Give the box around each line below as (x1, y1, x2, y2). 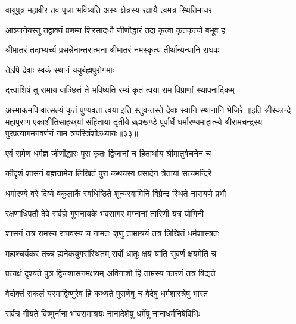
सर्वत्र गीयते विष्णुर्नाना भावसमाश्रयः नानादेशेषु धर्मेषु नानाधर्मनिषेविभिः (5, 307, 200, 319)
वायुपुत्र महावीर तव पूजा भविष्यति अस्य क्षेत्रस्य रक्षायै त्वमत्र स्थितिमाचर (5, 4, 212, 15)
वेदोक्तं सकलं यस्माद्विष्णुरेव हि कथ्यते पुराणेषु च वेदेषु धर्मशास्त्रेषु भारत (5, 286, 208, 299)
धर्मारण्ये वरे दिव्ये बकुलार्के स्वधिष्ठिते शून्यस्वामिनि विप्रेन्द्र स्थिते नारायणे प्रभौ (5, 186, 226, 199)
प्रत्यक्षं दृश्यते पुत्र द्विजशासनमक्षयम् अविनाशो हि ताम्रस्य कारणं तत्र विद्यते (5, 267, 216, 279)
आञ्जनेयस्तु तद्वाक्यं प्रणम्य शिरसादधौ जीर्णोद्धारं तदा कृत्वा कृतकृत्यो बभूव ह (5, 23, 226, 36)
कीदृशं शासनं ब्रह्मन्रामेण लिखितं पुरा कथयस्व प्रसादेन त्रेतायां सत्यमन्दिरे (5, 167, 212, 179)
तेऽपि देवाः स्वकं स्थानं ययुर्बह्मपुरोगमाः (5, 63, 114, 76)
